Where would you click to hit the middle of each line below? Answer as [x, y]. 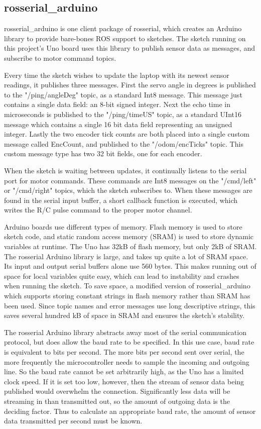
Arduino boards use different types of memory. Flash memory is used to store [123, 226]
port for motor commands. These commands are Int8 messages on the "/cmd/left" [130, 180]
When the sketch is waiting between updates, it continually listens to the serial [125, 170]
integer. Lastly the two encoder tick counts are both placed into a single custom [127, 134]
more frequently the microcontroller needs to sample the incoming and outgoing [127, 361]
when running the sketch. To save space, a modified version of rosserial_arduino [127, 286]
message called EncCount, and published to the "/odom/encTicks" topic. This [124, 143]
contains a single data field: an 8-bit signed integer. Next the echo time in [117, 104]
